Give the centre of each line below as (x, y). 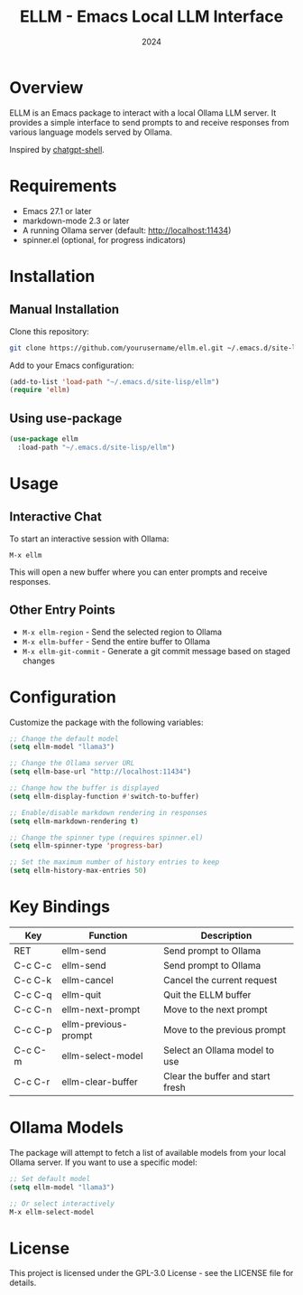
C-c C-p (33, 1030)
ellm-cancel (88, 980)
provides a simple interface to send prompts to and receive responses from (149, 122)
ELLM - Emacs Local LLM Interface (151, 17)
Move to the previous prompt (225, 1030)
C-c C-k (33, 980)
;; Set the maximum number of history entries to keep (115, 862)
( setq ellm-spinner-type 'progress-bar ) (87, 846)
